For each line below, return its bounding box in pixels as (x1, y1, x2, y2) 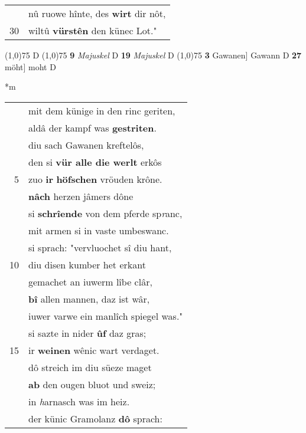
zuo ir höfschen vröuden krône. (28, 172, 162, 186)
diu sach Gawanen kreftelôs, (28, 137, 144, 152)
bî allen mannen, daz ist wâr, (28, 291, 150, 306)
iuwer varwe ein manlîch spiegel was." (28, 309, 183, 323)
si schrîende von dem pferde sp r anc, (28, 206, 183, 220)
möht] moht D (5, 60, 56, 73)
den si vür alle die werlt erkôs (28, 155, 162, 169)
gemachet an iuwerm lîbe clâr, (28, 274, 152, 288)
